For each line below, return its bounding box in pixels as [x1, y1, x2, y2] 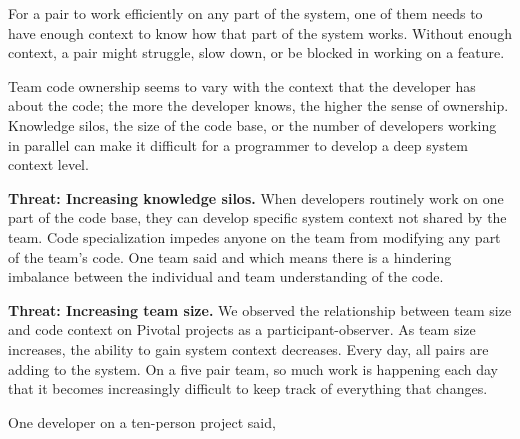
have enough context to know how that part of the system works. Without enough [8, 22, 512, 43]
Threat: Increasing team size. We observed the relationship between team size [8, 299, 512, 320]
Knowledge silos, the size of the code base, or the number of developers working [8, 114, 497, 135]
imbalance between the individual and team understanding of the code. [8, 266, 444, 287]
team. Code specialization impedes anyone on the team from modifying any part [8, 226, 501, 247]
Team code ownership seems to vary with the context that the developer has [8, 75, 476, 96]
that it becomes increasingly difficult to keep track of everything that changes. [8, 378, 488, 399]
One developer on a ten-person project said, [8, 411, 276, 432]
